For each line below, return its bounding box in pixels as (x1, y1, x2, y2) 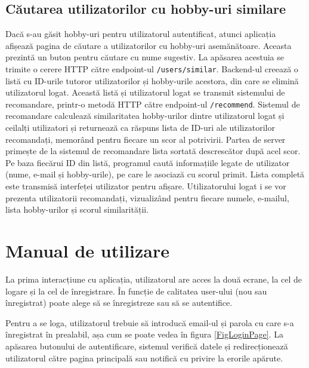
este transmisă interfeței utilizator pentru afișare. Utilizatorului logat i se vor (5, 180, 286, 192)
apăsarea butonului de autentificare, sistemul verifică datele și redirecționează (5, 339, 288, 352)
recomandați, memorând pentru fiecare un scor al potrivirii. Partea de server (5, 133, 286, 145)
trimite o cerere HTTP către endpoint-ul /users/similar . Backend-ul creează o (5, 62, 298, 75)
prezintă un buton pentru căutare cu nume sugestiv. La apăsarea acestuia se (5, 51, 284, 63)
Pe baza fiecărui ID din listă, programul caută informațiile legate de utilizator (5, 156, 290, 168)
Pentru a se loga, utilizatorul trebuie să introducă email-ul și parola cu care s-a (5, 316, 294, 329)
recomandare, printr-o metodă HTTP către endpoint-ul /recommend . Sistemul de (5, 97, 300, 110)
